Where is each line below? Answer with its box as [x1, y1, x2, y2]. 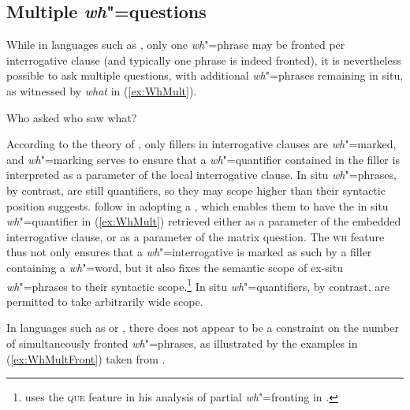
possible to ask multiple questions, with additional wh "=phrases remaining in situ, [6, 67, 404, 84]
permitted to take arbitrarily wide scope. [6, 293, 203, 309]
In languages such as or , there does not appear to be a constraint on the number [6, 319, 399, 336]
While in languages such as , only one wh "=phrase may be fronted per [6, 36, 345, 53]
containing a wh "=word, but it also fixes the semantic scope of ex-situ [6, 259, 343, 275]
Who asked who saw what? [6, 109, 137, 125]
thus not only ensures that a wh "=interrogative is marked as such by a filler [6, 244, 372, 260]
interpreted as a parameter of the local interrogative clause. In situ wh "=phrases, [6, 166, 397, 183]
